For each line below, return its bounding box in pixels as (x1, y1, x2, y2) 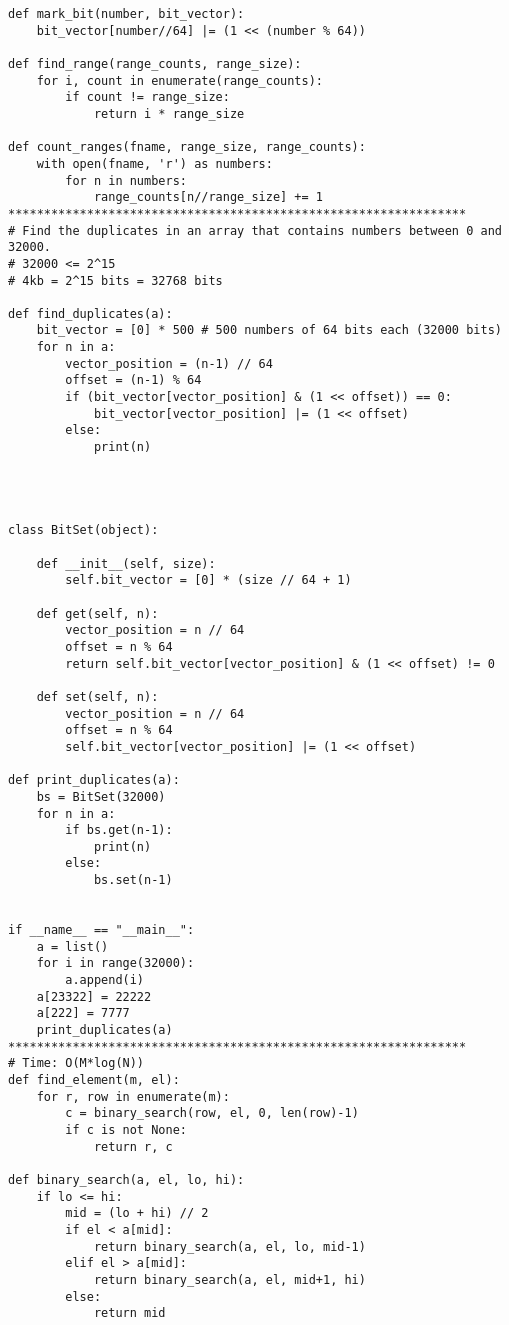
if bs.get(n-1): (65, 823, 173, 838)
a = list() (36, 939, 109, 954)
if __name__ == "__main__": (8, 923, 195, 938)
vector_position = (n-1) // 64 (65, 356, 273, 371)
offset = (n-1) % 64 (65, 373, 202, 388)
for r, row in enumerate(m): (36, 1089, 230, 1104)
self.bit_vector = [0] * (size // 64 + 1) (65, 573, 352, 588)
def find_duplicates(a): (8, 306, 173, 321)
